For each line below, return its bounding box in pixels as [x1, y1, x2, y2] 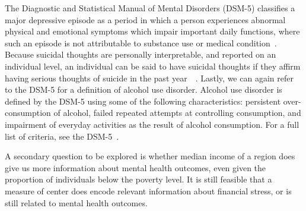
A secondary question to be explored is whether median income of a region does [5, 150, 295, 162]
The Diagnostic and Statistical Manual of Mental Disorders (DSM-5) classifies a [5, 2, 295, 14]
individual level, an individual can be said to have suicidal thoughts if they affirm [5, 59, 301, 72]
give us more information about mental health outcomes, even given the [5, 161, 266, 174]
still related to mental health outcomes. [5, 196, 148, 209]
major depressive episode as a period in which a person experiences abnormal [5, 13, 286, 26]
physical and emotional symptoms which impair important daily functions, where [5, 25, 300, 37]
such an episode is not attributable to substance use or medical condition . [5, 36, 277, 49]
